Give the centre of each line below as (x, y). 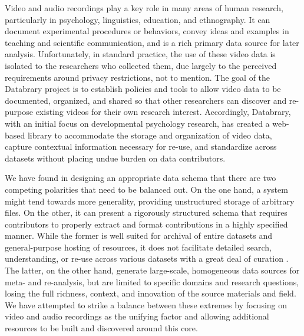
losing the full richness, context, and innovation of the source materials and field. (151, 293)
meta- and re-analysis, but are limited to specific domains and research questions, (152, 281)
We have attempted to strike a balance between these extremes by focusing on (146, 304)
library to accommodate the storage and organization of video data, (150, 135)
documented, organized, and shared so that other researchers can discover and (146, 100)
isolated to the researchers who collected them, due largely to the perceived (141, 65)
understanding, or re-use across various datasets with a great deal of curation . (147, 258)
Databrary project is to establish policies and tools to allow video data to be (143, 89)
